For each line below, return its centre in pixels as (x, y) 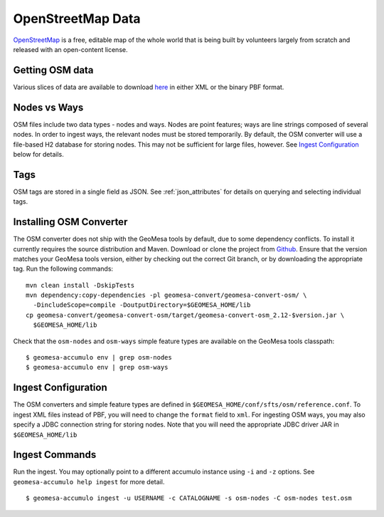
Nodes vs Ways (48, 107)
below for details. (38, 154)
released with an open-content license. (70, 49)
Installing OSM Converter (70, 222)
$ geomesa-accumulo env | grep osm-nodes (99, 357)
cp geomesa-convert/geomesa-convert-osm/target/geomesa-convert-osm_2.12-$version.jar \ (185, 315)
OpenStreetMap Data (77, 19)
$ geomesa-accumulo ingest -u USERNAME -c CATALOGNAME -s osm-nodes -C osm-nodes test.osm (189, 498)
